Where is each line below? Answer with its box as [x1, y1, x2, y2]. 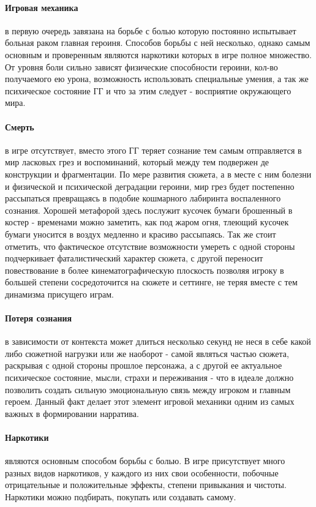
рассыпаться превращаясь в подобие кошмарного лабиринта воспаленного [5, 192, 281, 205]
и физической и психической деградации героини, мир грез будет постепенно [5, 179, 295, 192]
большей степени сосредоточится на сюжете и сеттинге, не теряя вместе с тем [5, 276, 298, 288]
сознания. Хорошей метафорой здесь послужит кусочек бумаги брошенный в [5, 203, 293, 216]
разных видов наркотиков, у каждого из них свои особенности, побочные [5, 466, 279, 479]
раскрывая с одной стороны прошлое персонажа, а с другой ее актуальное [5, 359, 282, 372]
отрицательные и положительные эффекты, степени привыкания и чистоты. [5, 478, 287, 491]
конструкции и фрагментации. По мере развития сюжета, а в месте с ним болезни [5, 167, 312, 180]
